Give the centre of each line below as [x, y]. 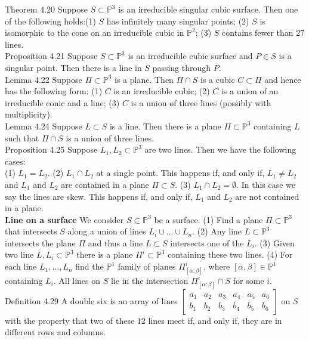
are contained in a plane [105, 184]
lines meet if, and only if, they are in [215, 320]
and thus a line [115, 242]
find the [89, 266]
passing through [182, 67]
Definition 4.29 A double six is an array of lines [91, 300]
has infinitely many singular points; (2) [178, 21]
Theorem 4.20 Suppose [46, 9]
